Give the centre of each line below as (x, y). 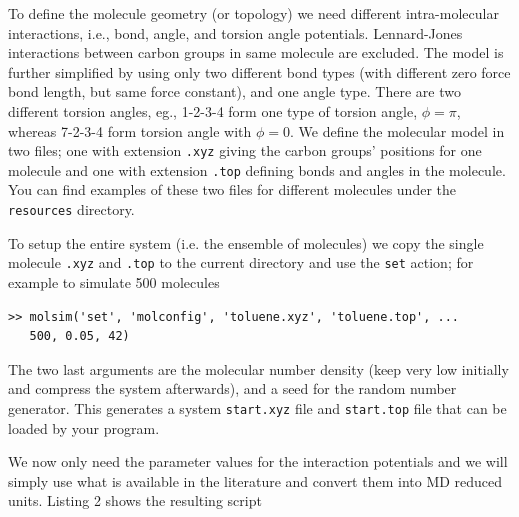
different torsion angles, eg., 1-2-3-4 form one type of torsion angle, (213, 110)
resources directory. (71, 209)
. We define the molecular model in (397, 130)
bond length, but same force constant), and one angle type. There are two (234, 91)
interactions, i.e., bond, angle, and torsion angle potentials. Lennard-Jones (235, 32)
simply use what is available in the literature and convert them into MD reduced (255, 480)
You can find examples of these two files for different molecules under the (232, 189)
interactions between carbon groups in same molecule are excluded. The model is (256, 52)
